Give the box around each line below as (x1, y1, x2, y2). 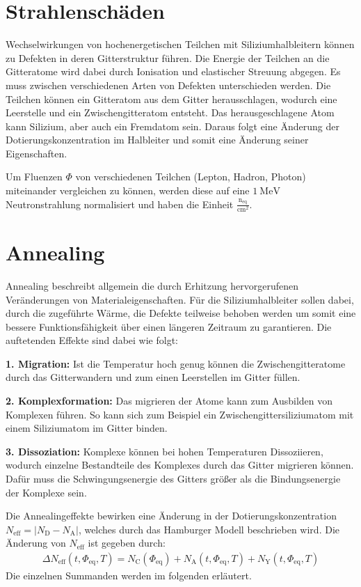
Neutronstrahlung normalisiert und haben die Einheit (6, 196, 234, 211)
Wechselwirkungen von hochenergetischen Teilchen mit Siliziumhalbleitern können (6, 37, 355, 52)
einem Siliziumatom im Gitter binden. (6, 421, 168, 435)
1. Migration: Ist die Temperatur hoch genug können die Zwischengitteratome (6, 356, 346, 370)
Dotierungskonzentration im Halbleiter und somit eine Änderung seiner (6, 132, 309, 147)
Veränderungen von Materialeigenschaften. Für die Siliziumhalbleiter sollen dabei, (6, 292, 354, 306)
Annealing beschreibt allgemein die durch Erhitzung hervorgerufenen (6, 278, 298, 292)
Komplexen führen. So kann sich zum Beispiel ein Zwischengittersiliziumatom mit (6, 407, 354, 421)
